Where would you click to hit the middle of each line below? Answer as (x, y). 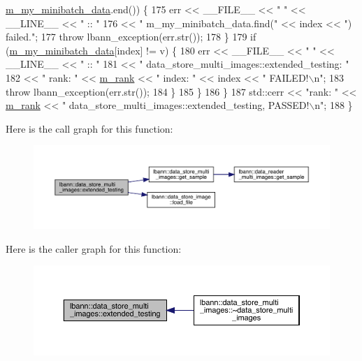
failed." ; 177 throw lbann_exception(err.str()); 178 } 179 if (131, 37)
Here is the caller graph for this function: (94, 248)
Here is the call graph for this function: (89, 128)
